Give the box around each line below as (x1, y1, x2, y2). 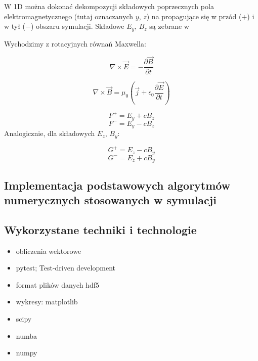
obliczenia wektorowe (16, 245, 81, 256)
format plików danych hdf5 (16, 279, 99, 290)
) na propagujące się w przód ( (146, 11, 242, 21)
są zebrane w (149, 21, 189, 31)
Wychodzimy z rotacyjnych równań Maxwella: (4, 38, 146, 49)
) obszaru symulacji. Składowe (30, 21, 124, 31)
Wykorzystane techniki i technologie (4, 221, 197, 237)
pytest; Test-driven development (16, 262, 115, 273)
